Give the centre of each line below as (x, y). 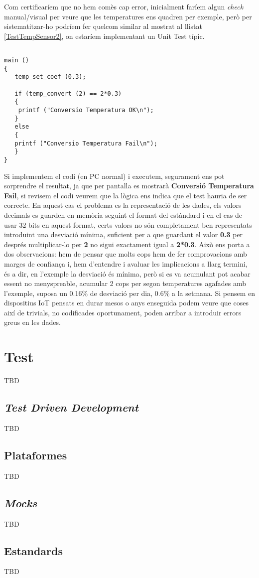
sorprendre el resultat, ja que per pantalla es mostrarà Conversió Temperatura (129, 186)
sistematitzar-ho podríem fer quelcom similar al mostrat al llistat (103, 26)
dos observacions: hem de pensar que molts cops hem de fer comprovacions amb (126, 254)
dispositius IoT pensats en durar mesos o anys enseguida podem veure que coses (126, 303)
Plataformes (36, 455)
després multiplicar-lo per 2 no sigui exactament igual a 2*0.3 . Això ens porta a (127, 244)
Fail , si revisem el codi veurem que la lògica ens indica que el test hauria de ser (126, 195)
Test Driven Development (71, 407)
